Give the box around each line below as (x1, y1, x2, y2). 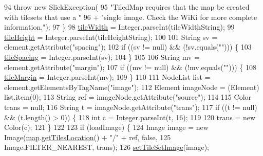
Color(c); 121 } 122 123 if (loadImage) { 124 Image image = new (4, 122, 209, 132)
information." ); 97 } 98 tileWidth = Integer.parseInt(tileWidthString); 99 (4, 21, 235, 32)
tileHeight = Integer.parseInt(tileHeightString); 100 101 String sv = (4, 31, 218, 42)
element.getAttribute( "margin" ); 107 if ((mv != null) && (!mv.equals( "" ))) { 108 (4, 61, 256, 72)
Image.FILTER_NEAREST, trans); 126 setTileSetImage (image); (4, 142, 210, 152)
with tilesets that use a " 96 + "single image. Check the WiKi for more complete (4, 11, 257, 22)
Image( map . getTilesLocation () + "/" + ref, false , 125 (4, 131, 171, 142)
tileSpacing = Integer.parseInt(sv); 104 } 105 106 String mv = (4, 51, 200, 62)
